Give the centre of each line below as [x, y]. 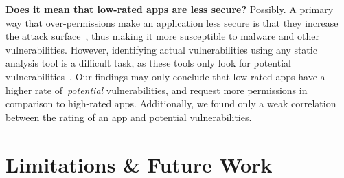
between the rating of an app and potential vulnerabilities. [129, 116]
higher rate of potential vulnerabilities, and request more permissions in [157, 90]
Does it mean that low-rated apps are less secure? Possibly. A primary [170, 9]
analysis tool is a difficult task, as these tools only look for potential [148, 63]
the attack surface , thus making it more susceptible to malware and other [162, 36]
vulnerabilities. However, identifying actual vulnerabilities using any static [161, 49]
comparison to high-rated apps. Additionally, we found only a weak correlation [171, 103]
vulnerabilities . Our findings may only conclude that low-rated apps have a [165, 76]
